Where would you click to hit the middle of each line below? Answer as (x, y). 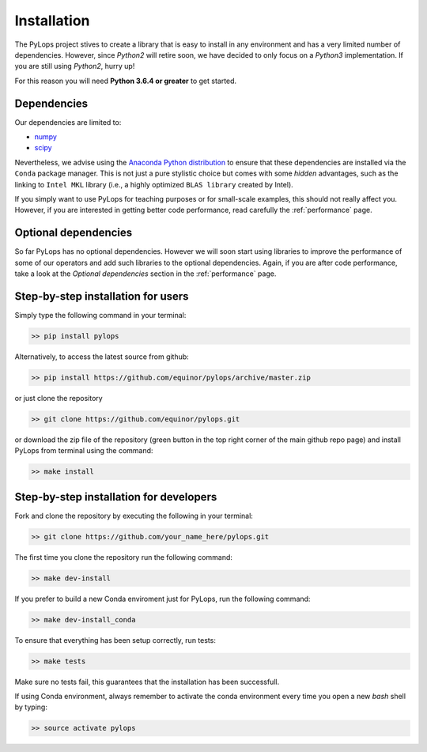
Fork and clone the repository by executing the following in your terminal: (134, 516)
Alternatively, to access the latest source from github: (102, 357)
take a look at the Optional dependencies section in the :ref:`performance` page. (145, 274)
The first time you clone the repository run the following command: (124, 557)
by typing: (31, 707)
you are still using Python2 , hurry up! (75, 66)
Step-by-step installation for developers (116, 497)
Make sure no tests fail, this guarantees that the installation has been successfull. (147, 682)
